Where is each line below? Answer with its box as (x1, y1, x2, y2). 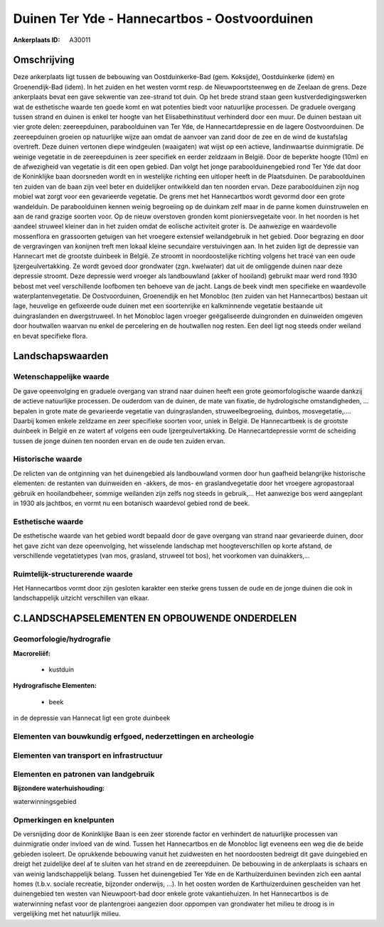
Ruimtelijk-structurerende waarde (13, 569, 133, 579)
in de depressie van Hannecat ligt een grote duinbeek (13, 714, 171, 722)
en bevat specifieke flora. (13, 332, 88, 340)
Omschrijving (13, 54, 75, 66)
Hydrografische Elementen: (13, 682, 97, 690)
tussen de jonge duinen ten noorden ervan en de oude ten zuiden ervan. (13, 436, 225, 445)
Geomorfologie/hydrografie (13, 634, 111, 644)
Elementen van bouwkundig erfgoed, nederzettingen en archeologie (13, 731, 255, 741)
